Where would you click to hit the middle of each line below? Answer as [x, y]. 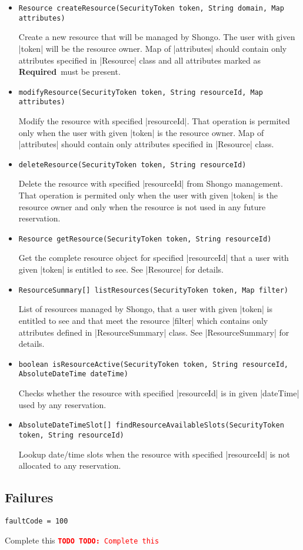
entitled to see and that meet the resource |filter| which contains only [143, 320]
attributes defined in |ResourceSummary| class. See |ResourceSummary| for [154, 332]
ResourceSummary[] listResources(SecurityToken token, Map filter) [153, 290]
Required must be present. [69, 72]
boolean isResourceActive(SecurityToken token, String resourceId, [153, 364]
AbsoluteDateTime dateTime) [73, 374]
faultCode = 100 [36, 521]
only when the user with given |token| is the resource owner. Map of [141, 132]
